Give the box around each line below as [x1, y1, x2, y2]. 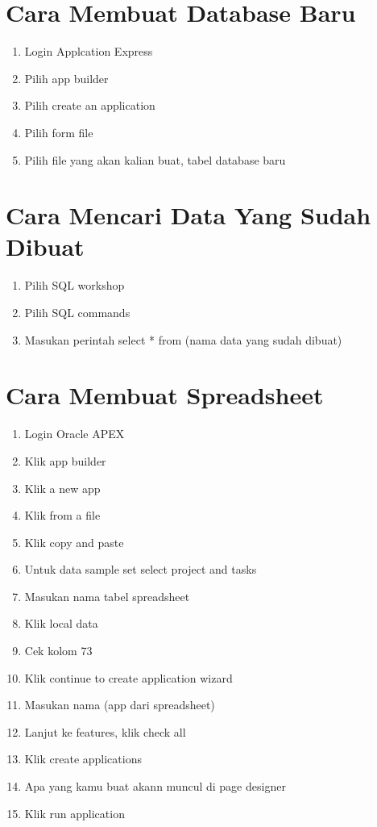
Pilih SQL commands [24, 304, 130, 320]
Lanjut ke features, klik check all [24, 723, 186, 740]
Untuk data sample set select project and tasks [24, 561, 257, 578]
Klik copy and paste [24, 533, 124, 550]
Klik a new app [24, 479, 101, 496]
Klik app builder [24, 452, 106, 469]
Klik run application [24, 804, 125, 821]
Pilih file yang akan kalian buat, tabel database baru [24, 151, 286, 168]
